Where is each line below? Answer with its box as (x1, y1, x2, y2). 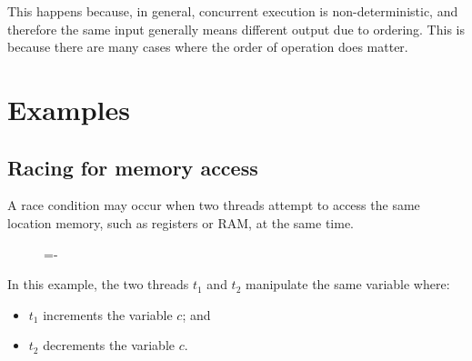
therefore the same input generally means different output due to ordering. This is (7, 19, 465, 38)
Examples (7, 90, 130, 127)
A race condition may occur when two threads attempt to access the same (7, 196, 420, 215)
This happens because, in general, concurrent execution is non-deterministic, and (7, 2, 458, 20)
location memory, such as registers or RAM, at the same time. (7, 213, 355, 232)
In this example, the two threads (7, 275, 189, 294)
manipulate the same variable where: (246, 275, 450, 294)
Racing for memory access (7, 153, 258, 181)
